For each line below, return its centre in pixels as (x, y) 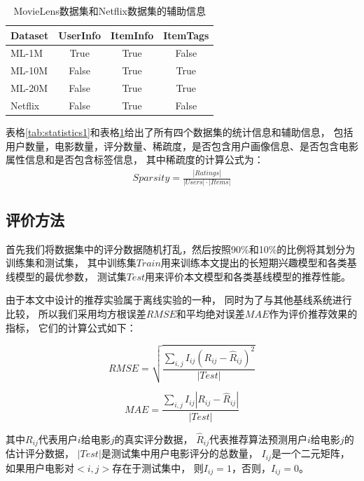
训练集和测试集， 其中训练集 (71, 263)
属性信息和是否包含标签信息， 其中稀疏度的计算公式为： (135, 160)
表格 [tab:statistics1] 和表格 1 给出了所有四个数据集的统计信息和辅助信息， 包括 (180, 132)
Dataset (30, 35)
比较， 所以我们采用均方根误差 (76, 314)
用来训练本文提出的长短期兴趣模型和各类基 (259, 263)
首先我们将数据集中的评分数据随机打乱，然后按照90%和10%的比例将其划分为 (181, 249)
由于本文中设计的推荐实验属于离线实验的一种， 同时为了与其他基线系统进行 (179, 300)
